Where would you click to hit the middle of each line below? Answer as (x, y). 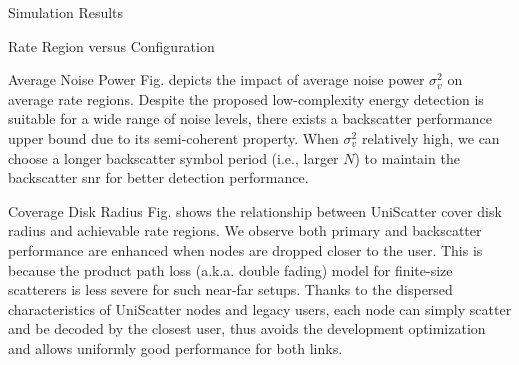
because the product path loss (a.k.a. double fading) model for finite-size (230, 269)
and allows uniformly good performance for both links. (175, 347)
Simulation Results (66, 12)
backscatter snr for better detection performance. (158, 177)
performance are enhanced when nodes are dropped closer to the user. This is (245, 249)
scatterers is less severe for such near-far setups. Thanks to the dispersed (230, 289)
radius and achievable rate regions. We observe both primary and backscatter (245, 230)
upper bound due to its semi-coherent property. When (173, 137)
